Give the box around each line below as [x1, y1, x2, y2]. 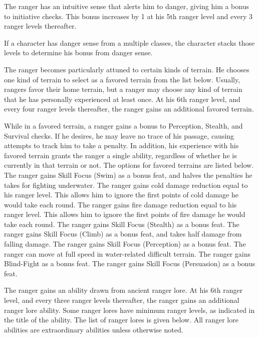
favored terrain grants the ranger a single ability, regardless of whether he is [4, 150, 237, 160]
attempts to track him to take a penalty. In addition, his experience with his [4, 140, 239, 151]
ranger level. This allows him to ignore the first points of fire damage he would [4, 209, 245, 219]
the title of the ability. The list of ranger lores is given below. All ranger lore [4, 314, 238, 325]
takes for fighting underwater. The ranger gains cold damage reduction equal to [4, 179, 248, 190]
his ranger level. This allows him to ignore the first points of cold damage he [4, 189, 238, 200]
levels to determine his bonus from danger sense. [4, 47, 153, 58]
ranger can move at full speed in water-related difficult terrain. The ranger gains [4, 248, 251, 259]
